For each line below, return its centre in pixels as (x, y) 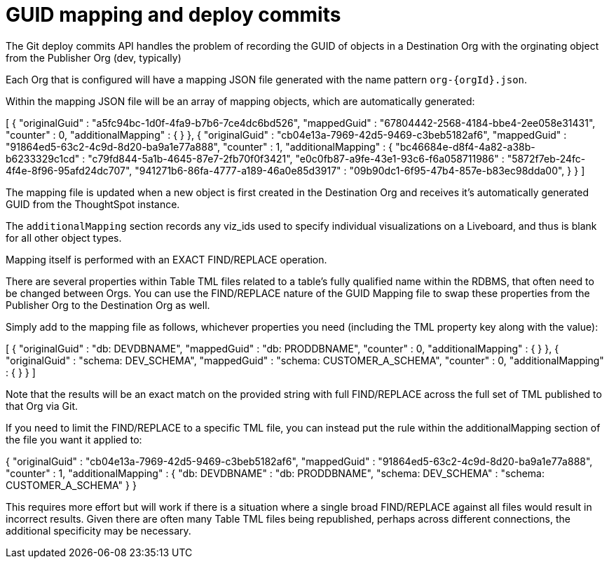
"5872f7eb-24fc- (546, 158)
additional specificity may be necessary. (98, 530)
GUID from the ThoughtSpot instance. (93, 204)
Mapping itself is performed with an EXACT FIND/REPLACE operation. (166, 259)
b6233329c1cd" (43, 158)
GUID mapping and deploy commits (173, 15)
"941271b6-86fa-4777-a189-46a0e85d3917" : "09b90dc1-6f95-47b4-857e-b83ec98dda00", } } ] (360, 170)
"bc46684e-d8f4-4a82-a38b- (465, 146)
